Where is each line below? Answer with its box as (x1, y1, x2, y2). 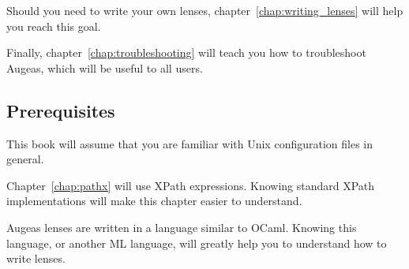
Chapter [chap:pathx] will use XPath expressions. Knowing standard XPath (6, 177, 375, 193)
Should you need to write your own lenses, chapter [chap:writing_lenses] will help (6, 2, 403, 18)
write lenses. (6, 250, 66, 267)
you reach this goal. (6, 17, 101, 34)
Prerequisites (6, 98, 115, 122)
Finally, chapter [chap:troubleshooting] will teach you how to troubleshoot (6, 44, 366, 61)
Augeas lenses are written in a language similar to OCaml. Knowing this (6, 219, 357, 235)
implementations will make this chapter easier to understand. (6, 192, 302, 209)
